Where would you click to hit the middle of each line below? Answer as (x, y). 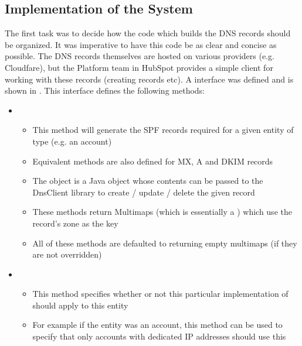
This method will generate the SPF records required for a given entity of (163, 130)
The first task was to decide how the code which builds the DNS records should (148, 33)
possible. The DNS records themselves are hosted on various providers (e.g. (140, 56)
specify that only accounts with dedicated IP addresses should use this (159, 336)
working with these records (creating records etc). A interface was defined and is (149, 79)
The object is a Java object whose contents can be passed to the (148, 181)
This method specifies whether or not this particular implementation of (160, 294)
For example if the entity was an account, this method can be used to (157, 325)
